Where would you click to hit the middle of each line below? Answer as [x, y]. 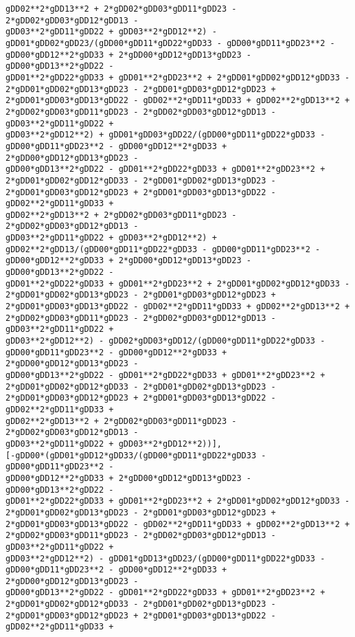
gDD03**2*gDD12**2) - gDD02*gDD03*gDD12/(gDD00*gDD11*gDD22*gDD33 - [165, 341]
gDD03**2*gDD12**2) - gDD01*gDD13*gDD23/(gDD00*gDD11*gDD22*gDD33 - [165, 558]
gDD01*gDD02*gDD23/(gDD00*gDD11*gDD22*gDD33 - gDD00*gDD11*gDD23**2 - [170, 43]
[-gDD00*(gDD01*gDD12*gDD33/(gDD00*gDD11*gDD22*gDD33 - [136, 455]
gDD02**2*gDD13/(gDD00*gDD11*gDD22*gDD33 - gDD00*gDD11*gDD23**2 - [163, 249]
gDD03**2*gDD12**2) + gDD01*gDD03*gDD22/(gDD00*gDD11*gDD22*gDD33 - [165, 135]
